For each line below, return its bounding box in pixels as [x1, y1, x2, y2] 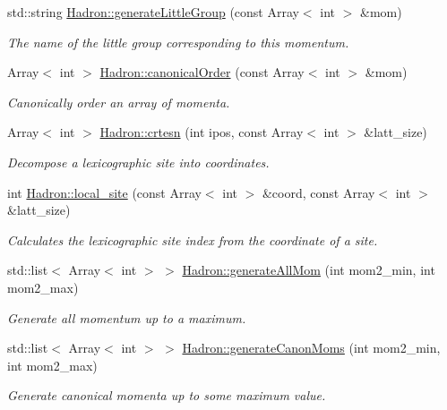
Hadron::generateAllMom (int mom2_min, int [182, 261, 435, 279]
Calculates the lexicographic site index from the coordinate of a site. [7, 230, 378, 249]
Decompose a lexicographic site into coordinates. [7, 152, 270, 171]
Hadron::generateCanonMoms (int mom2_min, [182, 338, 441, 357]
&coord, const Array [262, 183, 375, 201]
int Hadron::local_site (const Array [7, 183, 202, 201]
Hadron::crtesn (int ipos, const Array [99, 123, 304, 141]
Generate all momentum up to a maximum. [7, 308, 246, 327]
